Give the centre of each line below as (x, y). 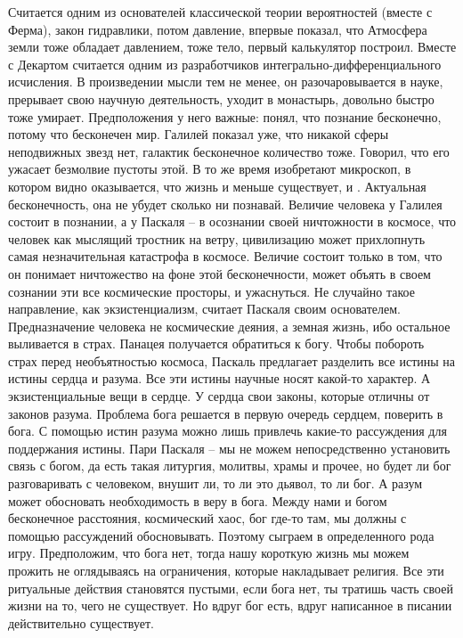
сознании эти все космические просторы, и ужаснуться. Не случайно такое (211, 291)
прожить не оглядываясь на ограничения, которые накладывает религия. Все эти (226, 570)
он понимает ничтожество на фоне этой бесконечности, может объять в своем (219, 273)
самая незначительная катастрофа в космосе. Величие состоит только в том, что (225, 256)
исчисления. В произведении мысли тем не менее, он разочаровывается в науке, (226, 82)
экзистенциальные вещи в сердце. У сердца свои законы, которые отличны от (219, 396)
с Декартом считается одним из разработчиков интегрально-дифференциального (225, 64)
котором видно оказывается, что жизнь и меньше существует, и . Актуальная (217, 186)
